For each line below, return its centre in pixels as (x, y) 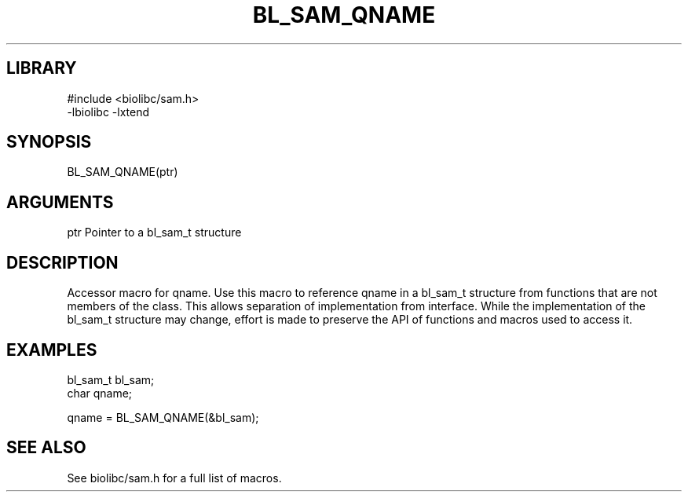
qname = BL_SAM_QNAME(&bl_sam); (163, 417)
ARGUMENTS (60, 202)
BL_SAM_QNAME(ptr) (123, 172)
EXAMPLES (52, 350)
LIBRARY (42, 68)
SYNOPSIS (49, 142)
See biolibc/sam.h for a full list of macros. (174, 478)
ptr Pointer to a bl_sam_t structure (154, 233)
